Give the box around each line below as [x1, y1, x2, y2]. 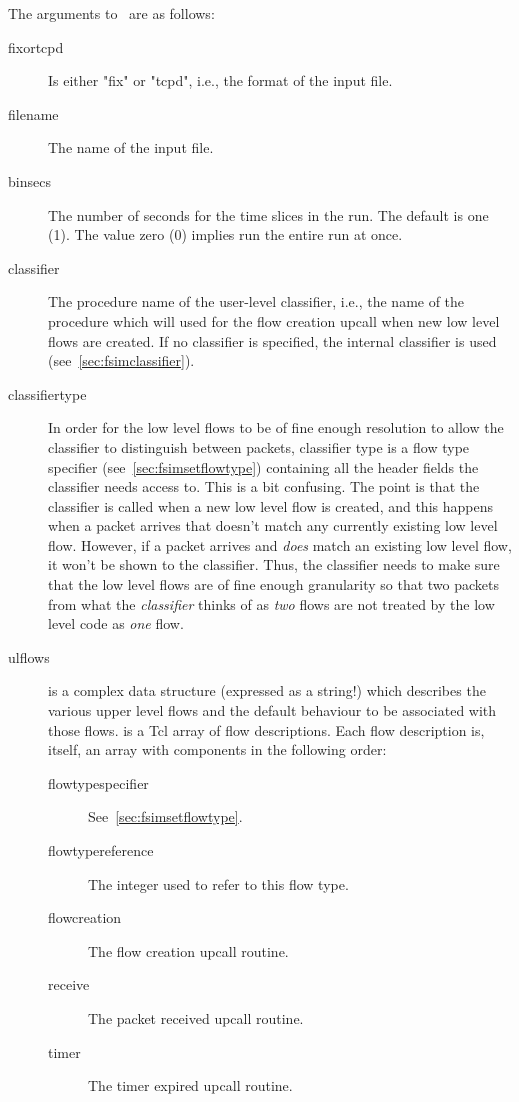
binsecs [8, 170, 51, 191]
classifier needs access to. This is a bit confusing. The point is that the [48, 476, 480, 497]
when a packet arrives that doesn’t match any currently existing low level [48, 515, 498, 536]
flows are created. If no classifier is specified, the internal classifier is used [48, 330, 497, 351]
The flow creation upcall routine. [88, 940, 289, 961]
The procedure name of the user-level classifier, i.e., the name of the [48, 291, 465, 312]
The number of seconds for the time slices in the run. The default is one [48, 204, 489, 225]
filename [8, 103, 59, 124]
